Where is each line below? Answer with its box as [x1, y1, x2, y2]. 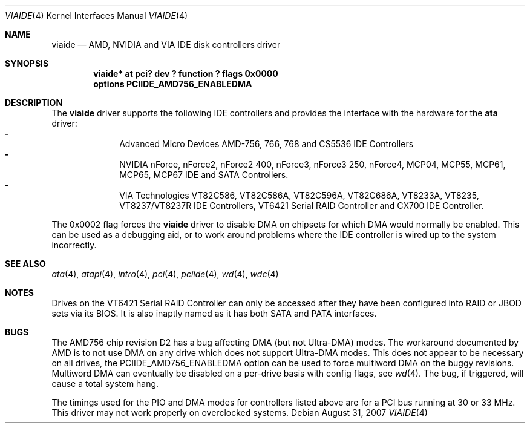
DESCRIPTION [5, 97, 63, 108]
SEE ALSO [5, 258, 46, 269]
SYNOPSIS [5, 58, 49, 68]
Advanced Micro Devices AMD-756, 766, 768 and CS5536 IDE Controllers [119, 139, 414, 149]
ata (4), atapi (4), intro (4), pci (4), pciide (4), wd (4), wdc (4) [51, 269, 279, 279]
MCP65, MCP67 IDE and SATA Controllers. [119, 170, 289, 180]
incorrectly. [51, 240, 97, 250]
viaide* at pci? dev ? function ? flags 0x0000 [93, 68, 278, 79]
